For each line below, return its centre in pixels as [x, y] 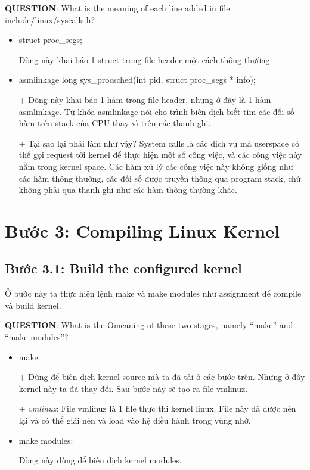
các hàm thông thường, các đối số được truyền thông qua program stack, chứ [160, 178]
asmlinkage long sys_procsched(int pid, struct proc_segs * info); [137, 80]
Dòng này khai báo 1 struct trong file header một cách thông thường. [145, 59]
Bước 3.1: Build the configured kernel [123, 268]
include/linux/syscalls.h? [50, 19]
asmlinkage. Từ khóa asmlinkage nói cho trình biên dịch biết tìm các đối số [156, 111]
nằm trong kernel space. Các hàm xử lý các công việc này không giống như [156, 166]
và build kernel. [33, 305]
